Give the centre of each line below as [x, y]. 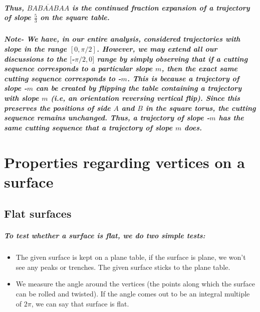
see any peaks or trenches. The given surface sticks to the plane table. [123, 267]
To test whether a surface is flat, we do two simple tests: [105, 236]
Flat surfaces [38, 213]
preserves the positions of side [57, 108]
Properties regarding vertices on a [124, 162]
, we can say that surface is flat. [80, 303]
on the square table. [75, 17]
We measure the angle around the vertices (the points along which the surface [136, 284]
